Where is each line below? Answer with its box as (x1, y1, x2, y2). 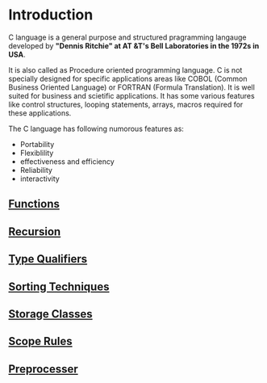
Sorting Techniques (8, 280, 110, 293)
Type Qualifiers (8, 252, 88, 266)
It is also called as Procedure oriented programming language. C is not (8, 65, 243, 74)
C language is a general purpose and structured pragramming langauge (8, 32, 247, 42)
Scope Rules (8, 335, 73, 348)
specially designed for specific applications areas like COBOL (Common (8, 74, 248, 83)
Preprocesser (8, 362, 78, 376)
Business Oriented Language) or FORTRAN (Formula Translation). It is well (8, 82, 256, 92)
